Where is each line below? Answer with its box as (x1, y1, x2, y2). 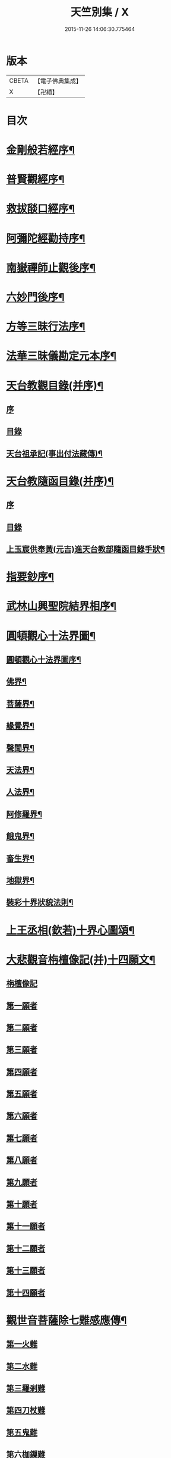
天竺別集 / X (70, 5, 129, 19)
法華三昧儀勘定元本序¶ (6, 349, 117, 363)
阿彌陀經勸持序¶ (6, 231, 85, 245)
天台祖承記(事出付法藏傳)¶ (6, 449, 103, 459)
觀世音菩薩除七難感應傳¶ (6, 1313, 127, 1327)
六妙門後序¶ (6, 291, 65, 304)
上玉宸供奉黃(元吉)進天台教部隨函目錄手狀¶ (6, 544, 165, 554)
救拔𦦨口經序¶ (6, 202, 75, 216)
